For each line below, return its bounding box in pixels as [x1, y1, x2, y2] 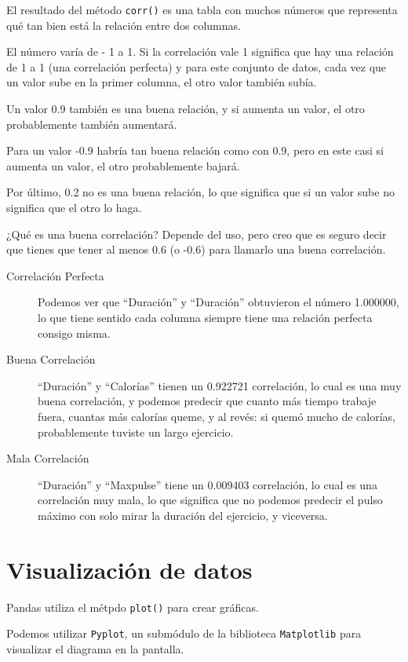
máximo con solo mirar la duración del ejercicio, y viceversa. [38, 507, 328, 523]
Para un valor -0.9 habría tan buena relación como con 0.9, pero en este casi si [6, 142, 384, 159]
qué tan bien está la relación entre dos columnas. [6, 16, 241, 33]
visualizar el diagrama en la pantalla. [6, 640, 184, 657]
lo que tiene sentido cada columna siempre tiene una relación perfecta [38, 309, 373, 325]
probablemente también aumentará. [6, 115, 177, 132]
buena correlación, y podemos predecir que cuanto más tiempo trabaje [38, 393, 377, 409]
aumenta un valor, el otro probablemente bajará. [6, 157, 240, 174]
